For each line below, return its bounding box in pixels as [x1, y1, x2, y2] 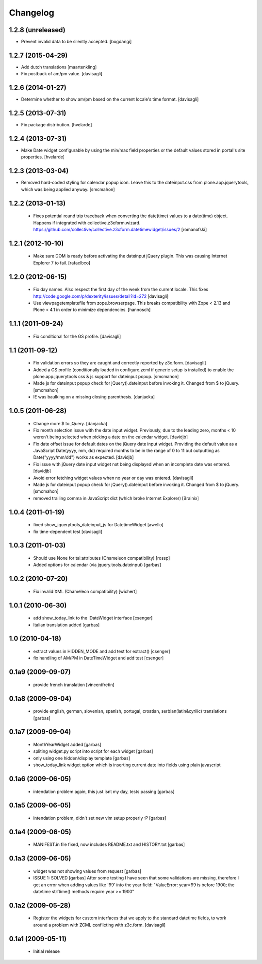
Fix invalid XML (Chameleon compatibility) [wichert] [33, 588, 137, 594]
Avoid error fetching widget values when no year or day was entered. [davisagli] [33, 475, 194, 481]
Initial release [33, 948, 60, 954]
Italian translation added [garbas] [33, 622, 100, 628]
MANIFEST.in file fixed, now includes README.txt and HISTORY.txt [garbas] [33, 842, 185, 847]
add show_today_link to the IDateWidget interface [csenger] [33, 615, 153, 621]
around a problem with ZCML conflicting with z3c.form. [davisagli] [33, 922, 166, 928]
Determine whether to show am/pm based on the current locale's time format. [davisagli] [21, 96, 199, 102]
